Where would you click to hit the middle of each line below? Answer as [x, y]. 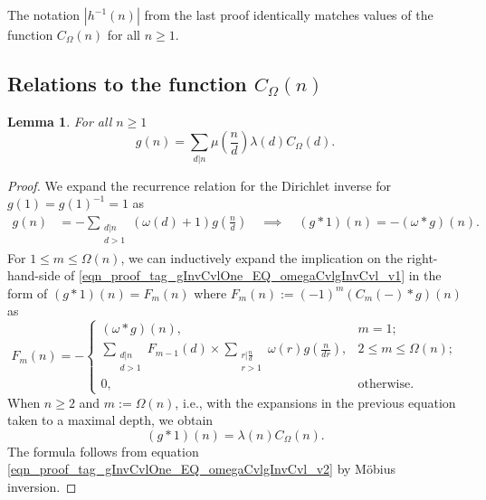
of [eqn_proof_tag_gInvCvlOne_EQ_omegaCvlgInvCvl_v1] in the [253, 275]
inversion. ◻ [42, 486]
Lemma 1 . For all [60, 121]
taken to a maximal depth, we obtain [110, 420]
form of [28, 292]
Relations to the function [127, 83]
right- [422, 257]
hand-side [34, 275]
